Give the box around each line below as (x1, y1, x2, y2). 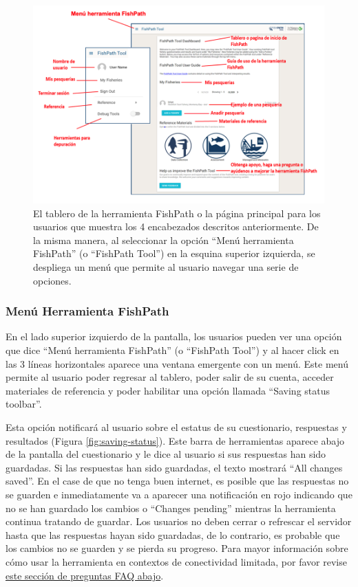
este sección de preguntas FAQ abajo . (6, 568, 164, 582)
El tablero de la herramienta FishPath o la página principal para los (33, 206, 321, 220)
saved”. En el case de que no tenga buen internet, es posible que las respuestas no (6, 474, 349, 488)
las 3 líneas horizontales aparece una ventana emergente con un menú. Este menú (6, 356, 348, 370)
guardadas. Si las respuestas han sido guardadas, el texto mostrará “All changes (6, 460, 343, 474)
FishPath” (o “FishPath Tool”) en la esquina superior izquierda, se (33, 246, 315, 261)
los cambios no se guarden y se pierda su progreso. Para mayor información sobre (6, 541, 348, 555)
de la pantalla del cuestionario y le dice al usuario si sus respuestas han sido (6, 447, 326, 461)
